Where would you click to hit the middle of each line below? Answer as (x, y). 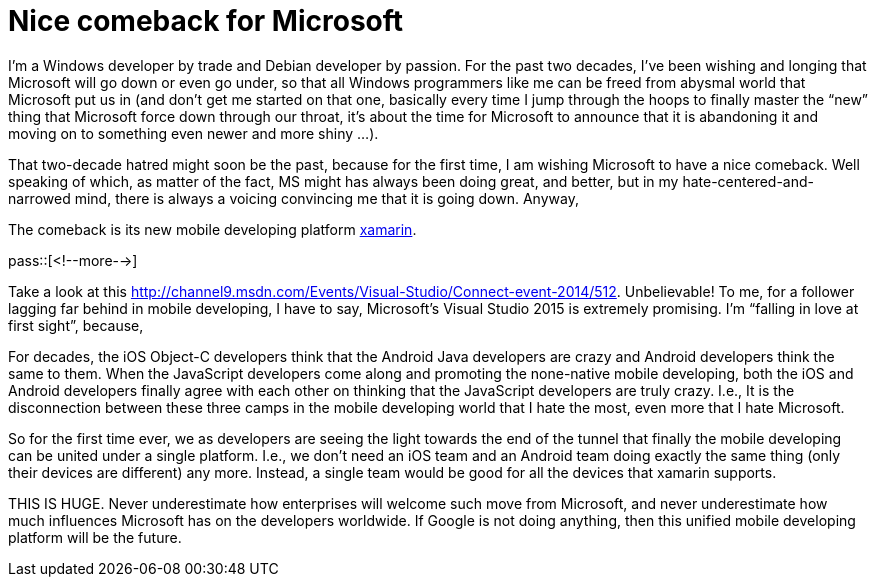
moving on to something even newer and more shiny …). (193, 133)
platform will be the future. (95, 537)
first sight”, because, (76, 325)
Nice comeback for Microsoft (206, 21)
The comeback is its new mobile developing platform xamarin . (212, 229)
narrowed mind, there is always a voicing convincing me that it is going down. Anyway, (293, 198)
